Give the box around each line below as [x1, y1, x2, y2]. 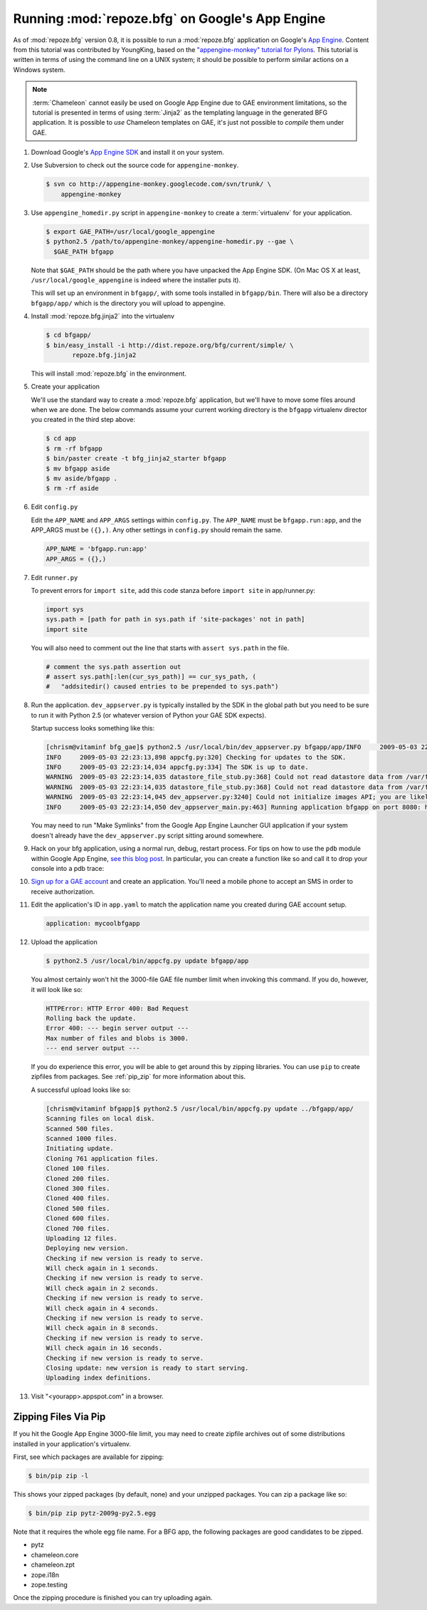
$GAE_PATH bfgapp [53, 247, 114, 256]
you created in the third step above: [31, 416, 135, 424]
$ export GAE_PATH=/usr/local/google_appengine [46, 227, 215, 235]
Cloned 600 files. [46, 1214, 110, 1222]
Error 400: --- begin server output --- [46, 1024, 189, 1033]
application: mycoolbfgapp [46, 919, 140, 928]
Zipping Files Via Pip [13, 1411, 106, 1423]
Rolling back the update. [46, 1014, 137, 1022]
